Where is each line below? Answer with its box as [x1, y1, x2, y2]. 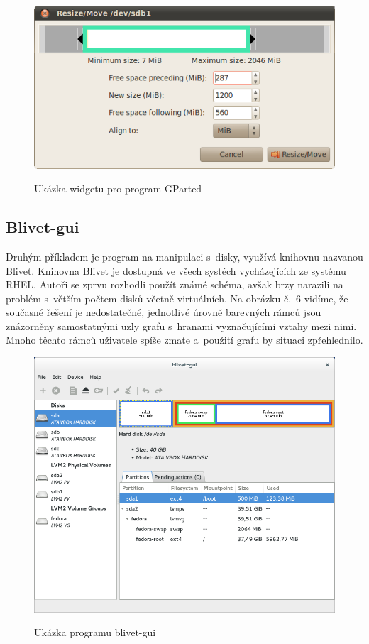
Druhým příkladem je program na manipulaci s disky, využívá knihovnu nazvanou [6, 249, 363, 263]
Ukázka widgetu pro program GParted [34, 181, 202, 196]
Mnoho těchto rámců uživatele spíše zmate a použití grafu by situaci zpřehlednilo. [6, 332, 363, 347]
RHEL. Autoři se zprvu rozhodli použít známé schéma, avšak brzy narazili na [6, 277, 343, 292]
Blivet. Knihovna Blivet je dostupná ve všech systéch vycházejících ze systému [6, 263, 346, 278]
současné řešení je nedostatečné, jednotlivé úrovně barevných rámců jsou [6, 305, 321, 320]
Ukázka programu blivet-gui [34, 625, 156, 640]
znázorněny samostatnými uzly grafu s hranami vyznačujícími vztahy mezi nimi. [6, 318, 357, 333]
